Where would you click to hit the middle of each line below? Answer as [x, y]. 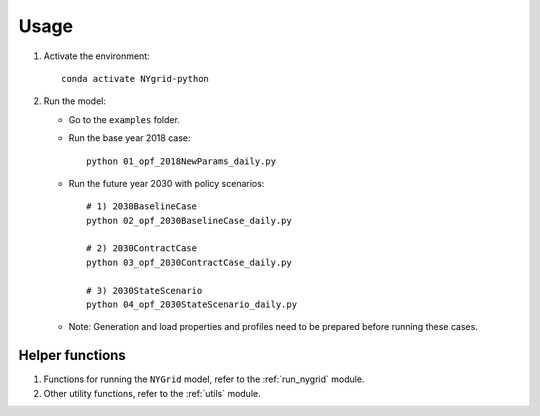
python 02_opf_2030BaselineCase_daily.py [189, 220]
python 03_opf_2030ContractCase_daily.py [189, 262]
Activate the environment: [96, 56]
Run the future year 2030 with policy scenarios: [166, 183]
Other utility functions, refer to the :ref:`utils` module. [152, 393]
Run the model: [75, 101]
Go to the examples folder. [124, 119]
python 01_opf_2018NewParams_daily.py [181, 161]
